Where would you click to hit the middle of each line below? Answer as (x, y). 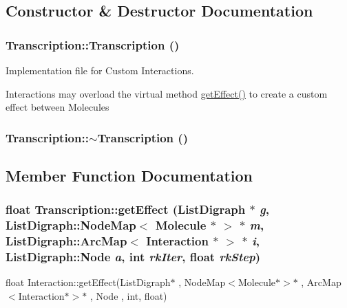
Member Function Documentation (129, 176)
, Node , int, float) (128, 295)
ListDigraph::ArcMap (66, 241)
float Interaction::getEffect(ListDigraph (88, 282)
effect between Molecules (57, 107)
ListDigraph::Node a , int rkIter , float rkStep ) (133, 257)
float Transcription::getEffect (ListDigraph (126, 209)
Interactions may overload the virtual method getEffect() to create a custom (167, 93)
